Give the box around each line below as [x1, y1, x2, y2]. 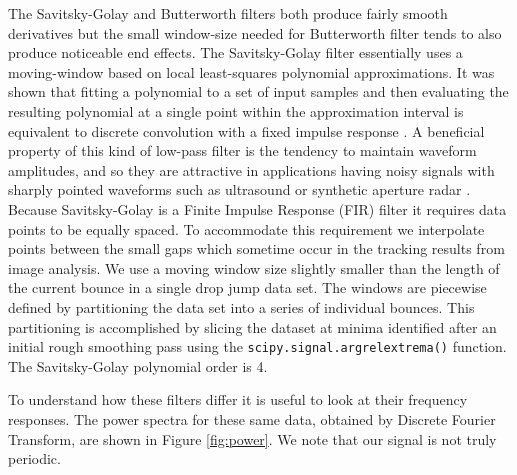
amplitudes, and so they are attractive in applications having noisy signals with [8, 159, 495, 180]
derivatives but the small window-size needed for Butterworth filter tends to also [8, 22, 502, 43]
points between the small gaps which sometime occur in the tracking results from [8, 238, 505, 259]
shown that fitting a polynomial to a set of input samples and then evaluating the [8, 81, 509, 102]
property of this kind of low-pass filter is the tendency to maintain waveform [8, 140, 477, 161]
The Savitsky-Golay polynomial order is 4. [8, 355, 268, 376]
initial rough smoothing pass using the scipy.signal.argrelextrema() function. [8, 336, 507, 357]
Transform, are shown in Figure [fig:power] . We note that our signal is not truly [8, 428, 497, 449]
